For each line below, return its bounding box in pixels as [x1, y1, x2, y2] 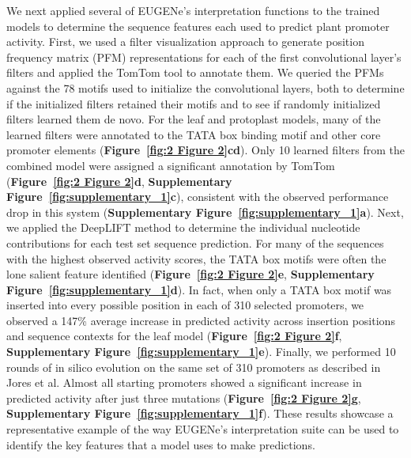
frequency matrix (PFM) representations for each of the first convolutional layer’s [6, 48, 402, 65]
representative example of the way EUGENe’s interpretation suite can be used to [6, 421, 399, 437]
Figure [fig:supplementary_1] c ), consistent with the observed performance [6, 188, 389, 205]
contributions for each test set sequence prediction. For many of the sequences [6, 234, 384, 251]
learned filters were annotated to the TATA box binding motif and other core [6, 126, 381, 142]
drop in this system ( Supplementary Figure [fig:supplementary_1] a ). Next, [6, 203, 404, 220]
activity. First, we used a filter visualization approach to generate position [6, 33, 364, 50]
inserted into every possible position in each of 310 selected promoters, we [6, 297, 364, 313]
